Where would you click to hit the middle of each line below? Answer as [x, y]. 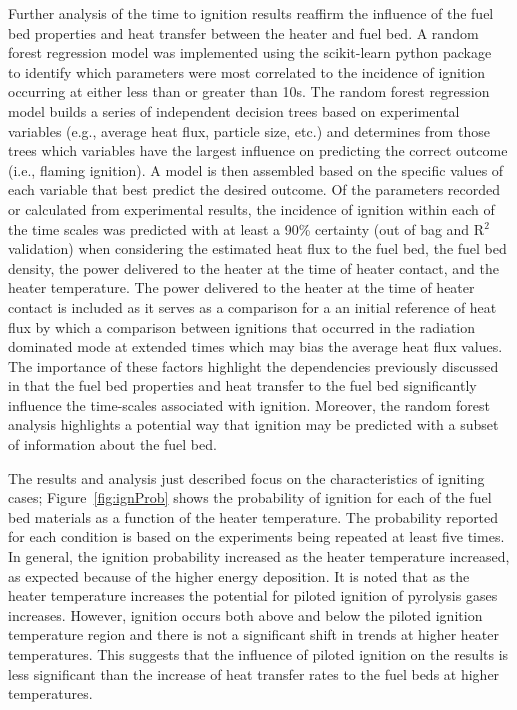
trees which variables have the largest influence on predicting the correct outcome [258, 150]
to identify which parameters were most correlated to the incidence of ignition [247, 71]
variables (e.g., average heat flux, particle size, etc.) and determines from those [249, 130]
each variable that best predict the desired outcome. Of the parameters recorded [254, 189]
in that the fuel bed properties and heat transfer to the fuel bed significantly [242, 385]
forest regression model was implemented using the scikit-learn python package [250, 52]
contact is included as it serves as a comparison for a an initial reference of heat [252, 306]
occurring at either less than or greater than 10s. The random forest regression [249, 91]
